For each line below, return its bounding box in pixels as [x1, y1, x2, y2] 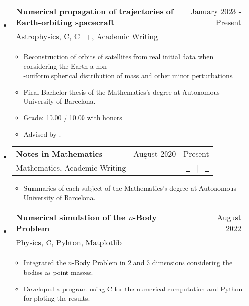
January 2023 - [190, 5, 241, 16]
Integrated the [23, 258, 66, 268]
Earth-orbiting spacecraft [16, 16, 115, 28]
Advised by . [23, 129, 61, 139]
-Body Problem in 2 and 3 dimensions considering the [72, 258, 232, 268]
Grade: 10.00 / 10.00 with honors [23, 112, 122, 122]
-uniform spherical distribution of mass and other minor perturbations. [23, 70, 234, 81]
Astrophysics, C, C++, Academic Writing [16, 31, 158, 42]
